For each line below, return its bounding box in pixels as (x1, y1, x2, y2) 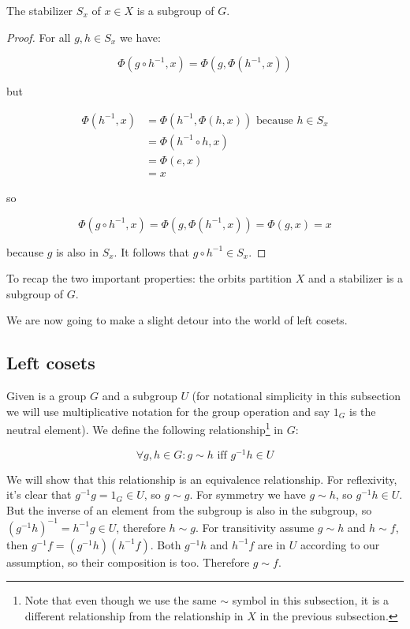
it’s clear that (6, 486, 72, 503)
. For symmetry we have (189, 486, 306, 503)
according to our (300, 536, 380, 552)
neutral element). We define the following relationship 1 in (6, 419, 283, 437)
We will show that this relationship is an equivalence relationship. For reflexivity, (6, 470, 397, 487)
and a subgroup (102, 388, 177, 404)
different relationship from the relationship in (24, 608, 244, 624)
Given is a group (6, 388, 87, 404)
